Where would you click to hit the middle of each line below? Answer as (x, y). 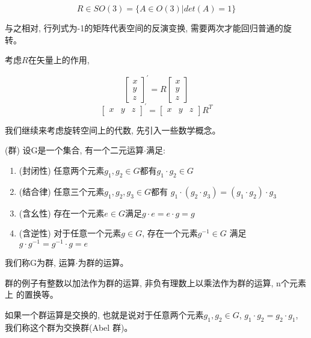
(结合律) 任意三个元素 (62, 191)
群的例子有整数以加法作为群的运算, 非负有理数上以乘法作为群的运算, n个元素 (155, 282)
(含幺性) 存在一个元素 (62, 213)
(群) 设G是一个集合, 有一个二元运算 (75, 150)
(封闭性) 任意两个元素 (62, 170)
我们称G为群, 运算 (40, 263)
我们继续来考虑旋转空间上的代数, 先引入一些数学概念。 (113, 130)
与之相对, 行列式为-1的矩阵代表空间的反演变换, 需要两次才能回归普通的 (144, 28)
